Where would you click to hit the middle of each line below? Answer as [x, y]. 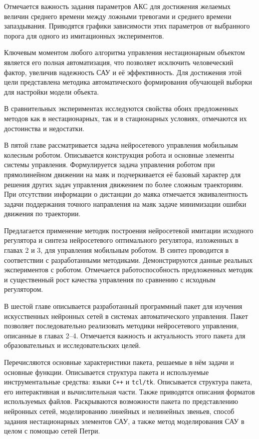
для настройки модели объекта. [52, 91]
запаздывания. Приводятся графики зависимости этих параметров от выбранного [127, 26]
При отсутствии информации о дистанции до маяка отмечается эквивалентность [126, 194]
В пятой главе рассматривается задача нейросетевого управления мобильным [121, 145]
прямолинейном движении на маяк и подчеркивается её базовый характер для [123, 174]
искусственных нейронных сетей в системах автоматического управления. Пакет [126, 316]
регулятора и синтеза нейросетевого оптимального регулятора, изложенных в [121, 240]
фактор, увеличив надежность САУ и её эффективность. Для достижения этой [123, 72]
